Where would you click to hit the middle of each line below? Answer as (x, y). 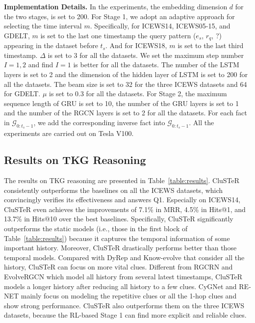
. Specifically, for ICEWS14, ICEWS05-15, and (160, 26)
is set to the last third (211, 45)
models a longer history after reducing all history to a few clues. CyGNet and (120, 286)
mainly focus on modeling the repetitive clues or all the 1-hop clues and (129, 296)
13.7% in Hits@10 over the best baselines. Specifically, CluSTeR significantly (119, 219)
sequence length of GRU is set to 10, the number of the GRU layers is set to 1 (121, 103)
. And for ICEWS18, (136, 45)
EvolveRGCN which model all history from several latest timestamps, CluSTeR (123, 276)
